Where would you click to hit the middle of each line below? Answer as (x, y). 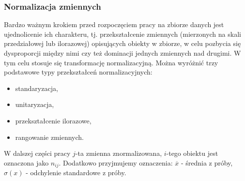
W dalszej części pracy (37, 153)
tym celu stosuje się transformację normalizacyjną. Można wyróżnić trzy (111, 62)
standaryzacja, (37, 88)
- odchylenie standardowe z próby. (76, 173)
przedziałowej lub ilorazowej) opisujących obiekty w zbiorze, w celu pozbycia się (122, 43)
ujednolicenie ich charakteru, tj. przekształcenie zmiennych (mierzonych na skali (122, 34)
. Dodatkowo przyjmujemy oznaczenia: (116, 162)
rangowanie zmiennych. (50, 137)
